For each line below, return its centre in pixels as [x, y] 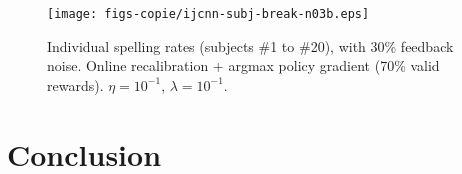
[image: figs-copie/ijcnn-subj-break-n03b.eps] [208, 14]
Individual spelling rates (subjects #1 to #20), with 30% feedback [250, 45]
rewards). [75, 84]
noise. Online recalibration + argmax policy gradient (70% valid [243, 65]
